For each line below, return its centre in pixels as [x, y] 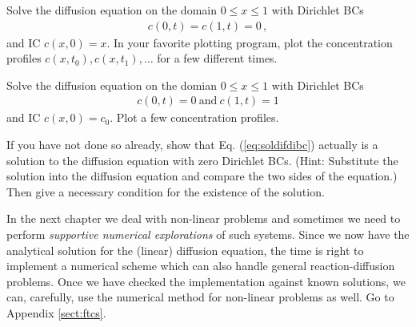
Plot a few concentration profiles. [198, 117]
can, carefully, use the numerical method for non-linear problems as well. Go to [200, 297]
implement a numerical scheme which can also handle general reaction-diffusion [201, 266]
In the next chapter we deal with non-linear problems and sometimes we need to [204, 218]
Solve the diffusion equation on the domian [112, 85]
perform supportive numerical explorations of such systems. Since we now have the [208, 234]
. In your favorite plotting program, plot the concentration [250, 42]
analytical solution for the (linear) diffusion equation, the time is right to [185, 250]
